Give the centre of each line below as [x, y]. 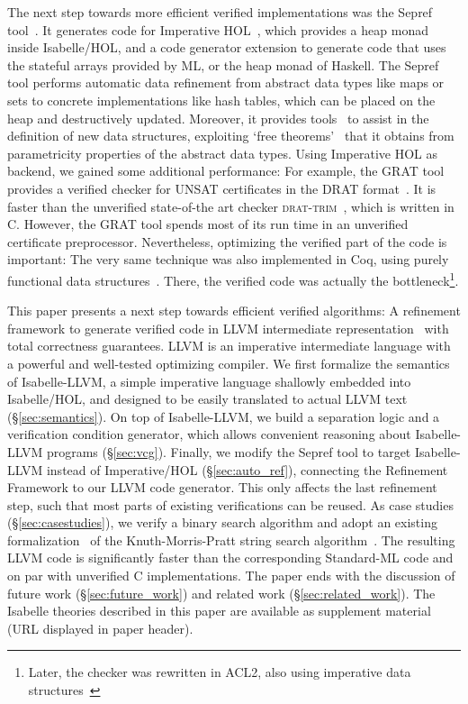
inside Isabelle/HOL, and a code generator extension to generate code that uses [227, 47]
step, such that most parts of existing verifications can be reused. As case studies [230, 504]
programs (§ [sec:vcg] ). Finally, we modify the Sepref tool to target [229, 451]
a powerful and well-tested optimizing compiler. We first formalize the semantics [229, 363]
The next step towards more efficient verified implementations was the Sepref [220, 12]
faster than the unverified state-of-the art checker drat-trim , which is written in [231, 206]
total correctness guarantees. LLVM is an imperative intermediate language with [229, 346]
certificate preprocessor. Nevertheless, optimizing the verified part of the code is [227, 241]
